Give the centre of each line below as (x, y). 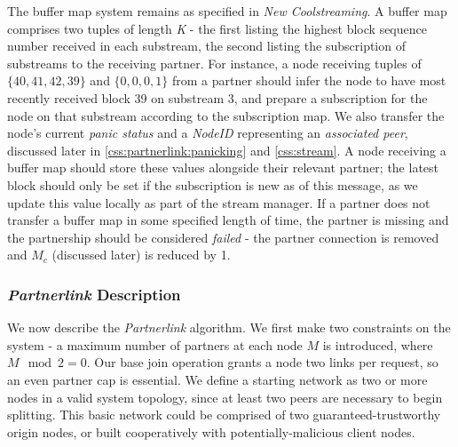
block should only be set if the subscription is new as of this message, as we (213, 184)
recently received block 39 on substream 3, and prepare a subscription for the (217, 97)
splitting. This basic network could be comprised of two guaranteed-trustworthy (224, 415)
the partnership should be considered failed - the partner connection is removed (223, 237)
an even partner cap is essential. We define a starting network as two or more (217, 379)
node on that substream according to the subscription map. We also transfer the (226, 115)
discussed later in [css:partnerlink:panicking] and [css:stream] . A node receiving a (227, 150)
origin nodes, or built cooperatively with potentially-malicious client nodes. (211, 431)
